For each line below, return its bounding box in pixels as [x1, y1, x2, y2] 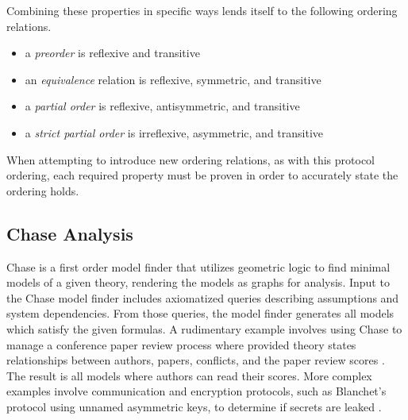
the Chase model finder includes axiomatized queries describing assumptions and [6, 289, 399, 306]
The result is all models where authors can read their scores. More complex [6, 367, 372, 383]
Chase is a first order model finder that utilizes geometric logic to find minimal [6, 258, 391, 275]
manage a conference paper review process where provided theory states [6, 336, 356, 353]
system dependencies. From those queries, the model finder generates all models [6, 305, 395, 322]
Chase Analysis [6, 221, 133, 245]
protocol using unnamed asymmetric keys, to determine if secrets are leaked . [6, 398, 382, 414]
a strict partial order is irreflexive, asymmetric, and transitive [25, 124, 324, 141]
